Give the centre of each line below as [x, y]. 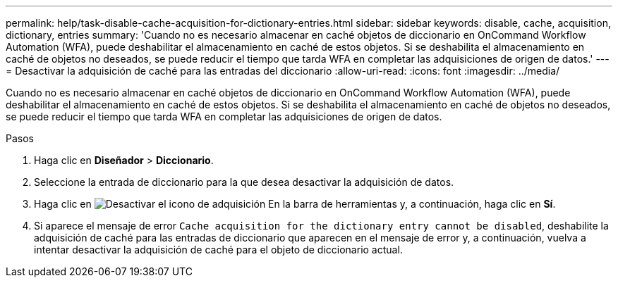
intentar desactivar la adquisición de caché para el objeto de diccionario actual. [218, 250]
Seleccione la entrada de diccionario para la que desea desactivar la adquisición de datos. [244, 182]
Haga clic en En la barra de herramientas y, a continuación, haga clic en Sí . [295, 204]
